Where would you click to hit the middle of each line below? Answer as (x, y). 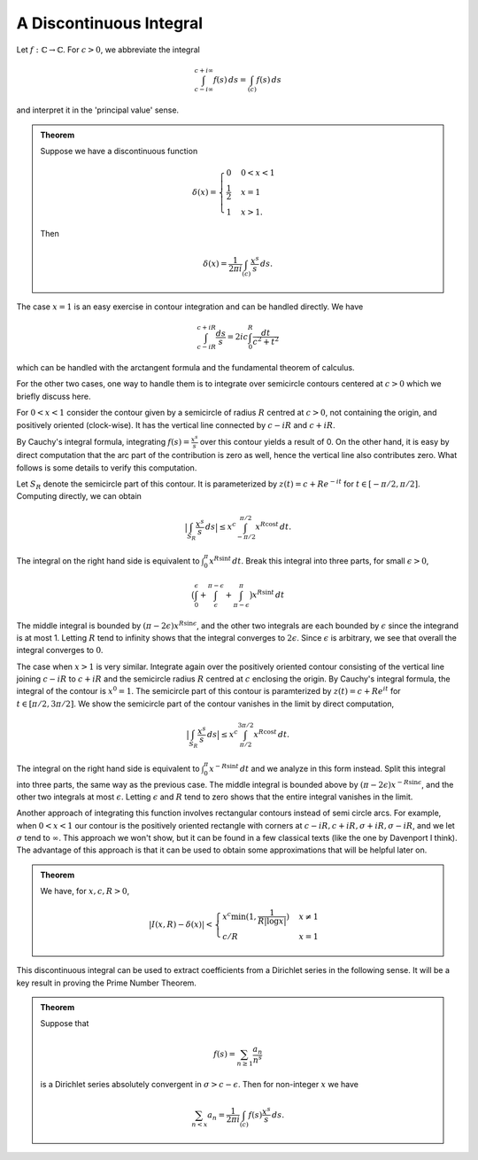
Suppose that (65, 1024)
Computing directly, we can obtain (79, 496)
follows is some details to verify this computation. (107, 467)
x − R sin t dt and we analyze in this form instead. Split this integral (328, 768)
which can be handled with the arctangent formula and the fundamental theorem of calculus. (185, 368)
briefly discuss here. (54, 396)
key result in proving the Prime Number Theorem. (106, 983)
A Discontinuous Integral (110, 23)
